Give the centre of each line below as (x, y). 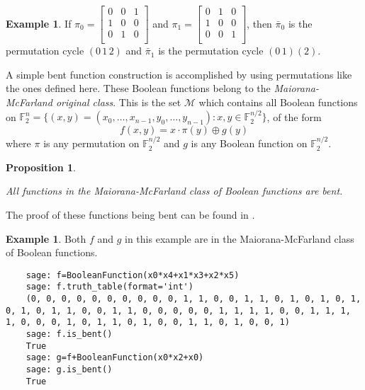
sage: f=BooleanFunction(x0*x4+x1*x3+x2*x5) (133, 275)
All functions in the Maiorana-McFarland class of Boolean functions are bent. (174, 191)
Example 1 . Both (46, 238)
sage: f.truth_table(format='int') (109, 287)
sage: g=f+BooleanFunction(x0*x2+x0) (115, 358)
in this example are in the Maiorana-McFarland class (240, 238)
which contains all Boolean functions (278, 102)
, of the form (294, 116)
